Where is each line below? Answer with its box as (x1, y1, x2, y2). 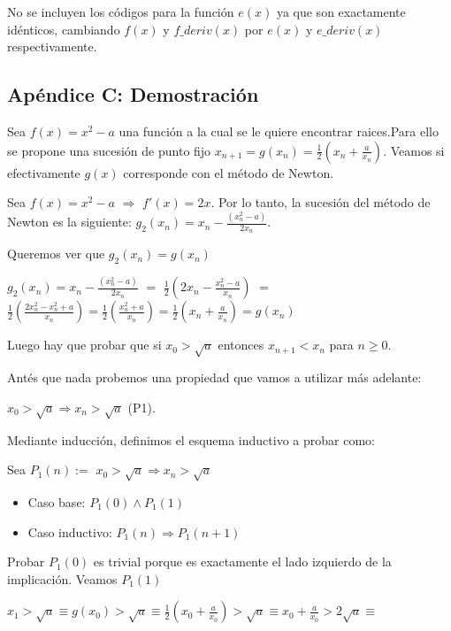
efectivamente (7, 163, 80, 181)
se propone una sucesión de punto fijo (7, 141, 211, 159)
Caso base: (27, 492, 86, 511)
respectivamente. (7, 37, 97, 56)
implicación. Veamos (7, 569, 118, 588)
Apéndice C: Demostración (7, 81, 259, 108)
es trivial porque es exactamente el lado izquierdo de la (93, 552, 392, 571)
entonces (218, 335, 264, 354)
